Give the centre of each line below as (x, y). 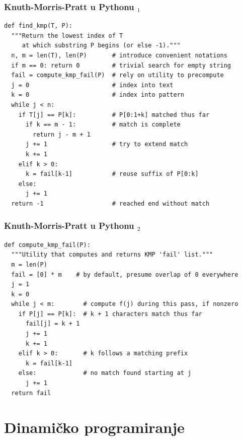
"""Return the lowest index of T (67, 36)
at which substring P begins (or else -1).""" (101, 46)
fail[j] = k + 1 (53, 324)
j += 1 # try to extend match (107, 144)
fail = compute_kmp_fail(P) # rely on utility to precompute (117, 75)
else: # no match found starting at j (105, 373)
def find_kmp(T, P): (38, 26)
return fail (31, 393)
